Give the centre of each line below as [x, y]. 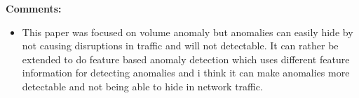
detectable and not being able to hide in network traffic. [142, 86]
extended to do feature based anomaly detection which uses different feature [186, 59]
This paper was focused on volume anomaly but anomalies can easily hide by [188, 32]
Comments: [34, 8]
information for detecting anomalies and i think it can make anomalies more [186, 73]
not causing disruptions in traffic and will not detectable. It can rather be [180, 46]
